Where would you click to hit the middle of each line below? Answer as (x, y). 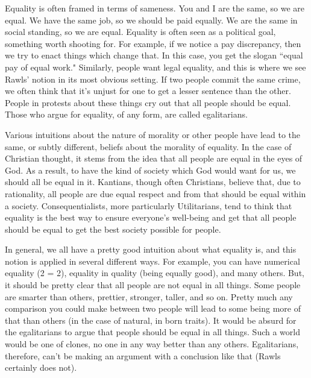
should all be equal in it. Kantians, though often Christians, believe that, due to (153, 182)
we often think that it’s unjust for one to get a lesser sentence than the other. (148, 91)
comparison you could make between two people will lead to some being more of (153, 308)
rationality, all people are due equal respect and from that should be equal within (155, 193)
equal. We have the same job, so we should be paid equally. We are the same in (151, 20)
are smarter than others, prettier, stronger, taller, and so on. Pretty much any (149, 296)
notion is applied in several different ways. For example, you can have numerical (152, 261)
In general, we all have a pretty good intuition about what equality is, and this (151, 249)
